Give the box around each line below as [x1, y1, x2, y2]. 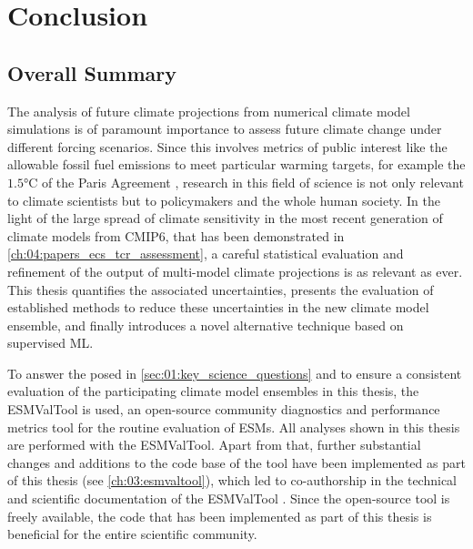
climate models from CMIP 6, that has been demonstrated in [7, 226, 345, 245]
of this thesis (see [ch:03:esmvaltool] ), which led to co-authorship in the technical [7, 471, 457, 490]
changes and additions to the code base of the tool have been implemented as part [7, 452, 466, 472]
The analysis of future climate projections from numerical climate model [7, 101, 410, 120]
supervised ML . [7, 333, 94, 352]
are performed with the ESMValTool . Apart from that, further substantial [7, 435, 421, 454]
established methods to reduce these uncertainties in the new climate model [7, 298, 429, 317]
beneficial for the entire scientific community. [7, 524, 257, 544]
